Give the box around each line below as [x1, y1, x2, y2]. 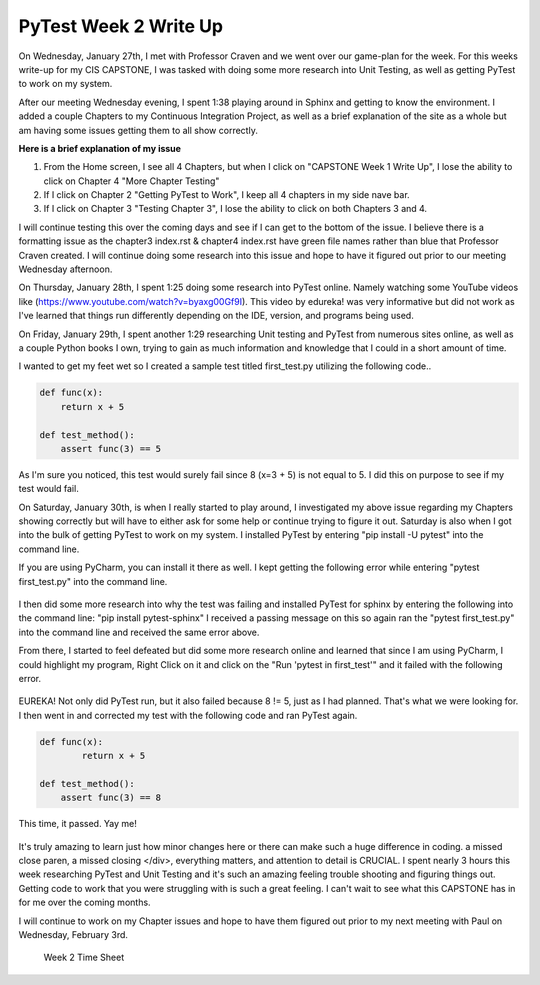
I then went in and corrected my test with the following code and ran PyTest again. [18, 709, 358, 721]
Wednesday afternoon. [18, 263, 113, 275]
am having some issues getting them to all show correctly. [18, 124, 259, 136]
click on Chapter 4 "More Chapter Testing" [43, 175, 220, 187]
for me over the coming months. [18, 896, 151, 909]
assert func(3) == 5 [60, 443, 162, 454]
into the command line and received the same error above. [18, 626, 260, 638]
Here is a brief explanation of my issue [18, 142, 182, 154]
